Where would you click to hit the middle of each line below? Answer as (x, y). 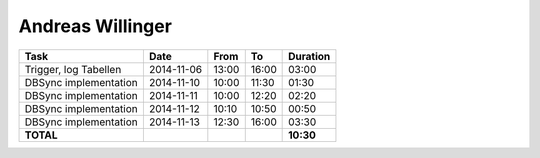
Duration (309, 56)
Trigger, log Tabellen (73, 69)
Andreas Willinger (95, 26)
